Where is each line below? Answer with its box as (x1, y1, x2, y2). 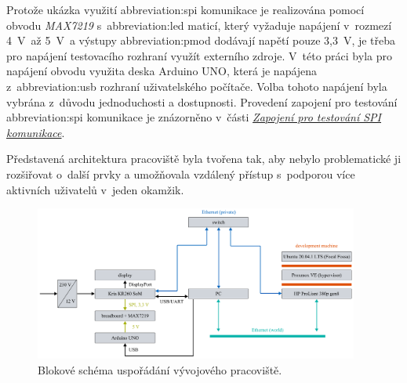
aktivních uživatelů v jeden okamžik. (6, 181, 184, 197)
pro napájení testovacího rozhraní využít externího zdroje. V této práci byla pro (6, 47, 392, 63)
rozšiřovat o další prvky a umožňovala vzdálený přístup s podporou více (6, 165, 355, 182)
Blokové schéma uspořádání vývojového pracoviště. (38, 362, 282, 378)
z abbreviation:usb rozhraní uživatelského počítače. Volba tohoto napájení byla (6, 78, 387, 94)
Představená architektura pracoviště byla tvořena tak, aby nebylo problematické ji (6, 150, 402, 167)
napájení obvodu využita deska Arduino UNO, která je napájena (6, 63, 318, 79)
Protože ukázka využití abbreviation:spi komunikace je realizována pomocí (6, 2, 365, 17)
